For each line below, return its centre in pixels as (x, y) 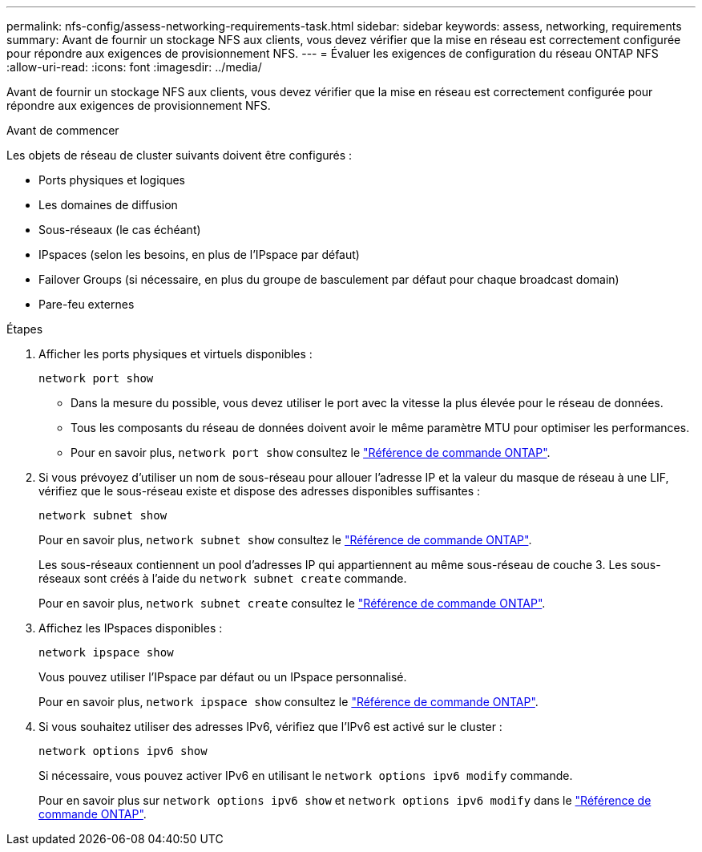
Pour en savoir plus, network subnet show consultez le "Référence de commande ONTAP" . (285, 540)
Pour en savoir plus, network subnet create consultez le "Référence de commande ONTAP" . (292, 603)
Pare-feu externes (87, 304)
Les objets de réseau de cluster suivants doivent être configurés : (180, 155)
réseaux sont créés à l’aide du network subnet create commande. (223, 578)
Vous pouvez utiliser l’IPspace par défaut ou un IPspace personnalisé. (223, 677)
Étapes (25, 329)
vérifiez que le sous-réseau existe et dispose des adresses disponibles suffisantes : (260, 491)
